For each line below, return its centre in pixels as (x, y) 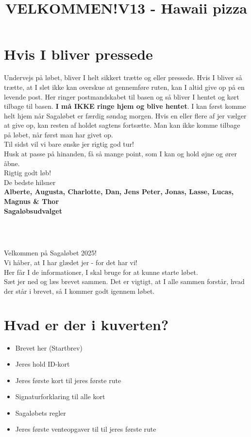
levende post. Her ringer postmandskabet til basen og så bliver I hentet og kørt (122, 96)
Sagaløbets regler (41, 412)
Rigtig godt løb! (28, 173)
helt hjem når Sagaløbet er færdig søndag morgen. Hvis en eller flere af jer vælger (125, 115)
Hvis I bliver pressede (78, 54)
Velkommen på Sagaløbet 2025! (50, 253)
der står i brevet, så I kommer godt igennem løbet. (79, 291)
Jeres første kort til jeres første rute (68, 380)
